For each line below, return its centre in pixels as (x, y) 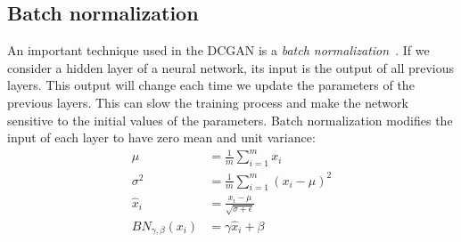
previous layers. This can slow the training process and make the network (208, 102)
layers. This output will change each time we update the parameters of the (211, 85)
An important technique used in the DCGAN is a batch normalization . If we (218, 50)
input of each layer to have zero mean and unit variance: (161, 137)
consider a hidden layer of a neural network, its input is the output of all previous (231, 67)
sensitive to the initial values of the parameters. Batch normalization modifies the (230, 120)
